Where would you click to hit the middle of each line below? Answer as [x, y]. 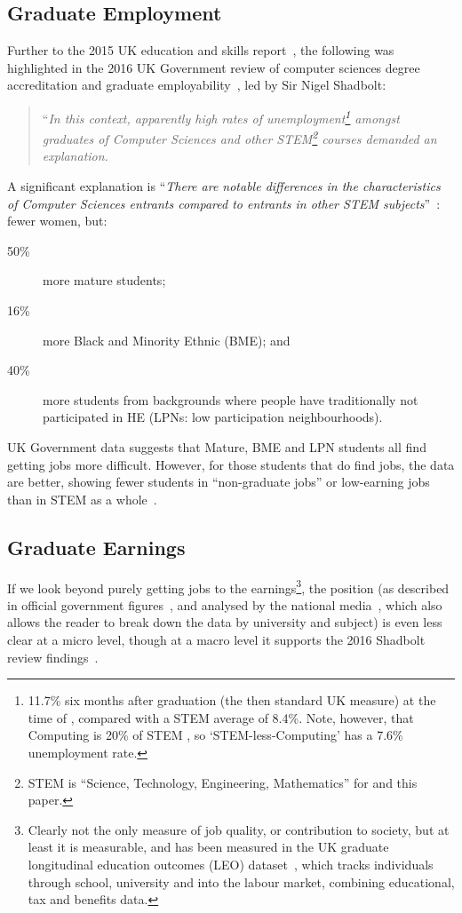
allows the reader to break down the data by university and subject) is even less [225, 622]
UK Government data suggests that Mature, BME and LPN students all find [217, 447]
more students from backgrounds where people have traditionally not [231, 399]
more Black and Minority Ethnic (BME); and [167, 340]
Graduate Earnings [96, 547]
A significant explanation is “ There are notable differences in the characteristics [224, 186]
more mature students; [104, 280]
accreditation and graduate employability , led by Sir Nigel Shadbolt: [197, 85]
